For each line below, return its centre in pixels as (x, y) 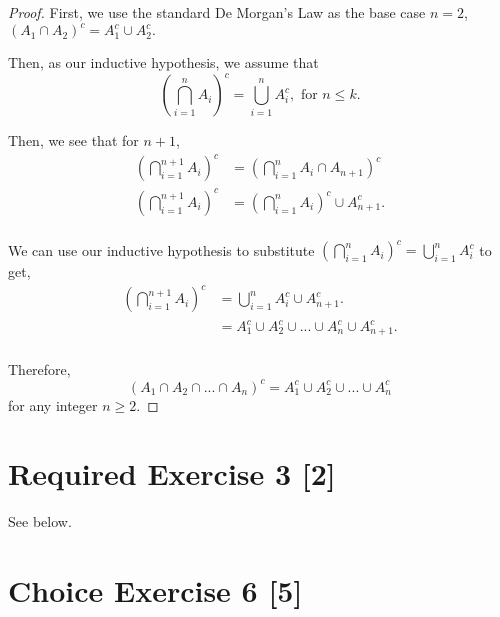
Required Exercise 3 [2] (172, 473)
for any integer (53, 404)
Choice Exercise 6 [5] (155, 590)
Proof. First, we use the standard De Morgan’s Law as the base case (217, 12)
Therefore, (39, 368)
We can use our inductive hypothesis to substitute (161, 249)
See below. (40, 521)
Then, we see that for (73, 140)
